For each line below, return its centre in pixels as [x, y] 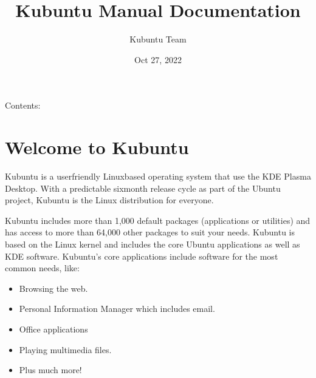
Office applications [53, 329]
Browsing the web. [53, 288]
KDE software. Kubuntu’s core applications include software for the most [142, 256]
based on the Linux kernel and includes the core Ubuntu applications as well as [153, 244]
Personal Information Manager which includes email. [117, 309]
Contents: [23, 105]
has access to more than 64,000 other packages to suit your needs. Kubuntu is [150, 232]
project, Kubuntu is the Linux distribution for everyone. [109, 200]
